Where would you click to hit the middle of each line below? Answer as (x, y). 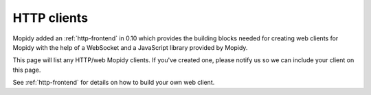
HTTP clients (50, 18)
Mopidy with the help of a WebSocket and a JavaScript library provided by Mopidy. (130, 47)
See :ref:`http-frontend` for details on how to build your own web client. (114, 83)
